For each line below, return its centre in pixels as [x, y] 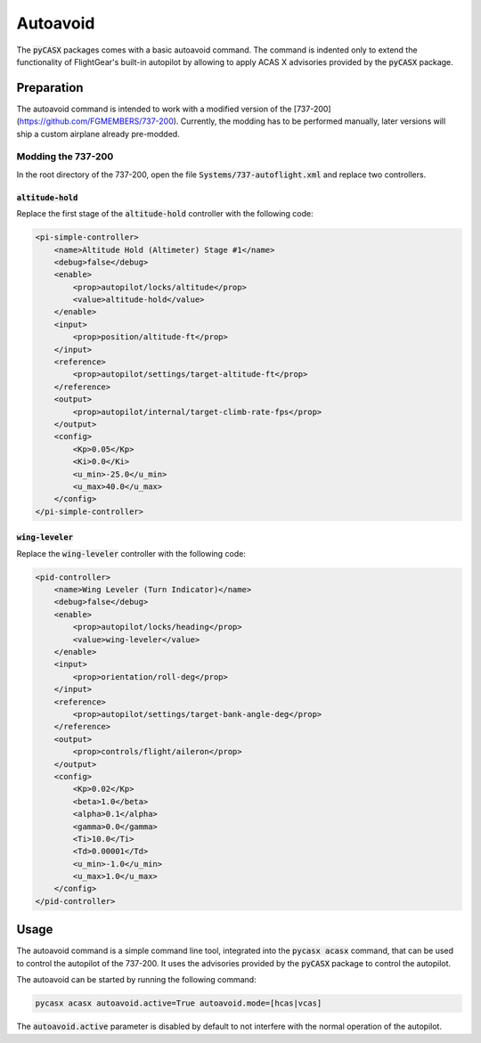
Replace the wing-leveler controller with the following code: [131, 553]
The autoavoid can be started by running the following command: [137, 980]
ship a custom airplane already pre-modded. [98, 134]
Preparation [50, 88]
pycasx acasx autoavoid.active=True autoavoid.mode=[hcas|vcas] [179, 1003]
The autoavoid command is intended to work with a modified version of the [154, 109]
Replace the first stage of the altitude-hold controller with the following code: [165, 214]
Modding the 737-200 [65, 157]
